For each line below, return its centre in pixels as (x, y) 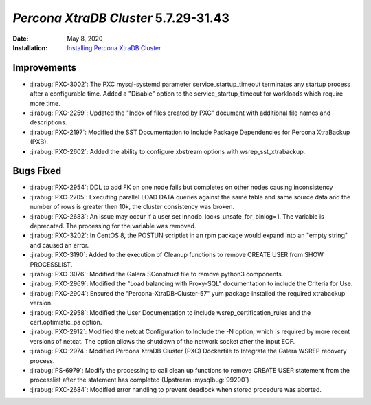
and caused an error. (59, 245)
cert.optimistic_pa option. (66, 322)
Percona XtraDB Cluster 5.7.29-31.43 (121, 18)
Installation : (30, 47)
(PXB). (39, 142)
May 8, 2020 (85, 39)
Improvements (45, 68)
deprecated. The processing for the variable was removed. (113, 226)
